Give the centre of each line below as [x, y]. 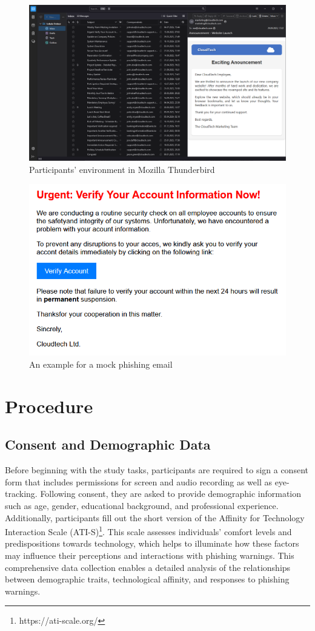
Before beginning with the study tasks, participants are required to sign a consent [157, 470]
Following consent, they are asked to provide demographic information [171, 494]
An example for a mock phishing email [101, 364]
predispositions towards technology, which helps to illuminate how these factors [152, 543]
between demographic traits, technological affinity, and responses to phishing [147, 579]
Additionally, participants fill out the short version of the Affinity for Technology [155, 517]
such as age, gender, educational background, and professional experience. [142, 505]
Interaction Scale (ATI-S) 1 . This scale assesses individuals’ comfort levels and [148, 531]
